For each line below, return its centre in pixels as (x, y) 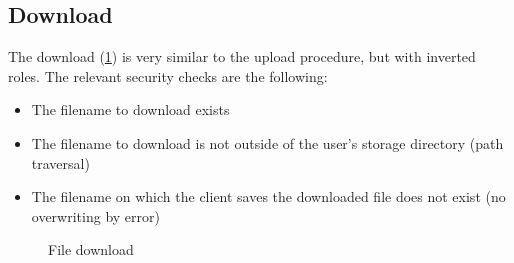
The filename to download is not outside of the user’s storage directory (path (267, 142)
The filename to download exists (130, 109)
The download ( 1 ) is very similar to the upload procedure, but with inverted (242, 56)
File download (91, 249)
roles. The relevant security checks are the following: (168, 75)
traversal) (60, 162)
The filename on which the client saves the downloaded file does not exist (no (268, 196)
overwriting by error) (95, 215)
